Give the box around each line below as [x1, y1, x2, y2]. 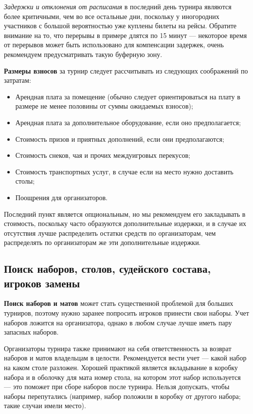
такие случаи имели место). [4, 400, 86, 411]
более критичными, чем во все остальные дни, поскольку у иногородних [4, 11, 219, 21]
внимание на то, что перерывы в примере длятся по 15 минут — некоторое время [4, 30, 247, 40]
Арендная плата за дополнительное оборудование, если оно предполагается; [15, 117, 241, 127]
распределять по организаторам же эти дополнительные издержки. [4, 237, 201, 247]
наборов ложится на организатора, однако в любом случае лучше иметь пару [4, 317, 232, 327]
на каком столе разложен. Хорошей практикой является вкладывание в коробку [4, 362, 238, 373]
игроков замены [4, 275, 80, 290]
